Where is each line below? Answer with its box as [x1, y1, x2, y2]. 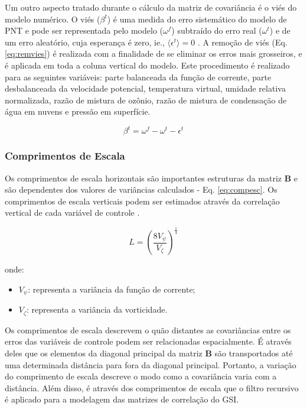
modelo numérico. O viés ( [5, 12, 100, 25]
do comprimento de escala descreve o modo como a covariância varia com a [5, 370, 277, 382]
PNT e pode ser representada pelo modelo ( [5, 24, 164, 37]
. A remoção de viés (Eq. [197, 35, 288, 48]
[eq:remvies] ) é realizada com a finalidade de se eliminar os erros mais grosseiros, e [5, 47, 302, 60]
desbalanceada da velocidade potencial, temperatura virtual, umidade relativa [5, 82, 286, 95]
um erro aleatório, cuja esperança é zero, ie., [5, 35, 165, 48]
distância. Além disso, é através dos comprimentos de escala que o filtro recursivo [5, 381, 299, 394]
